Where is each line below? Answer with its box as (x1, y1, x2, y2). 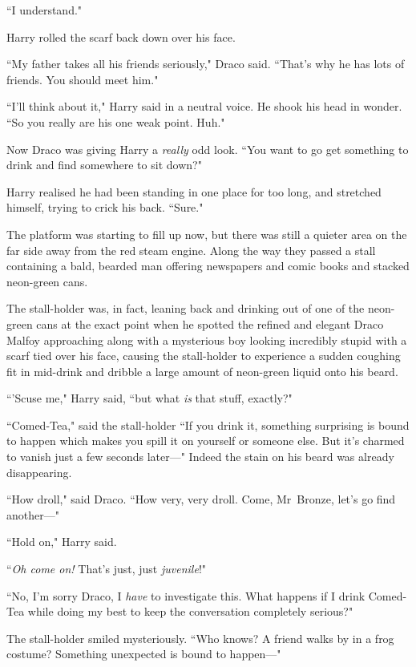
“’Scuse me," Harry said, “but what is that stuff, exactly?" (6, 390, 293, 406)
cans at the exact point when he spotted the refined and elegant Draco (36, 315, 384, 332)
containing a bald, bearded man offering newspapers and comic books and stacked (6, 257, 410, 274)
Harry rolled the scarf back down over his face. (6, 28, 236, 45)
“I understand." (6, 2, 83, 18)
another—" (6, 506, 59, 523)
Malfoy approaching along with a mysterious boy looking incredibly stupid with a (6, 331, 407, 348)
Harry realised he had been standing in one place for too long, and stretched (6, 183, 382, 200)
